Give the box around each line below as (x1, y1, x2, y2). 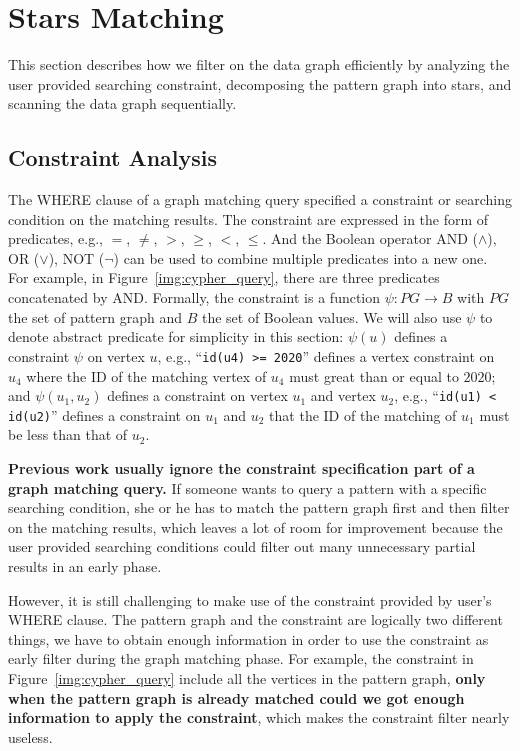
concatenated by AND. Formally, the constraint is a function (8, 287, 381, 308)
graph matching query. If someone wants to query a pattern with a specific (8, 477, 487, 498)
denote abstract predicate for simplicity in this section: (8, 326, 344, 347)
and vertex (310, 385, 376, 406)
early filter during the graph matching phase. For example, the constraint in (8, 648, 474, 669)
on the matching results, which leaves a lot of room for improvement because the (8, 516, 503, 537)
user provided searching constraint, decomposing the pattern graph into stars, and (8, 73, 512, 94)
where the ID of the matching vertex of (26, 365, 267, 386)
